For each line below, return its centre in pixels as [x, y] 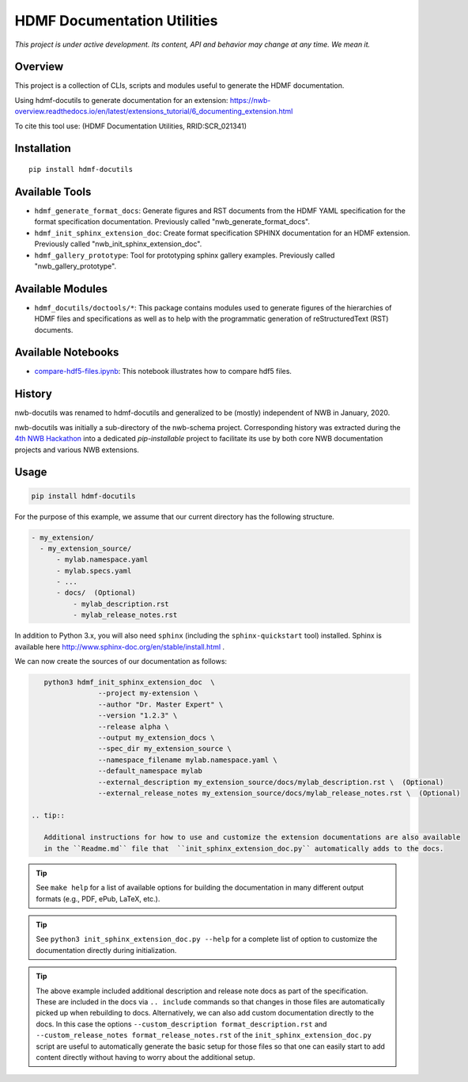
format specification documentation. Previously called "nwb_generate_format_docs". [172, 222]
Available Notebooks [67, 352]
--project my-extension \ [148, 693]
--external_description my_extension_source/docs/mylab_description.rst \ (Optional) [271, 782]
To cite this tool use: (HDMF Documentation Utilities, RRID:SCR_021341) [130, 126]
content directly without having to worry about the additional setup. [145, 1057]
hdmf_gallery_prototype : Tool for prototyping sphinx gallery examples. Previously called [185, 255]
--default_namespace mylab [150, 771]
